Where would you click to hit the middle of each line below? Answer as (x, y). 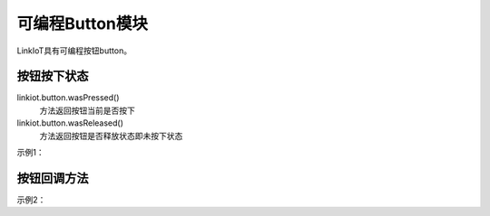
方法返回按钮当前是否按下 (87, 110)
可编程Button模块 (83, 23)
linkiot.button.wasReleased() (70, 123)
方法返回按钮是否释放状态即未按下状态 (111, 136)
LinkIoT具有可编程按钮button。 (74, 51)
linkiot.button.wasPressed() (68, 98)
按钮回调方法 (53, 178)
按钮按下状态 (53, 76)
